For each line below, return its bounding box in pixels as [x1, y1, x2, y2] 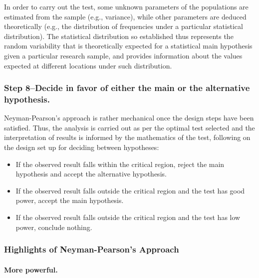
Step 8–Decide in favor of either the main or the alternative [4, 81, 250, 94]
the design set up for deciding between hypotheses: [4, 142, 159, 152]
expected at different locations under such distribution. [4, 60, 172, 70]
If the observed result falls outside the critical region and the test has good [15, 185, 245, 195]
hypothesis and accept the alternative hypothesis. [15, 168, 167, 179]
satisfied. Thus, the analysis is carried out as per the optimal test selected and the [4, 122, 255, 132]
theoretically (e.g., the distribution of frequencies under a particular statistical [4, 21, 243, 31]
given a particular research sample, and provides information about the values [4, 50, 243, 60]
